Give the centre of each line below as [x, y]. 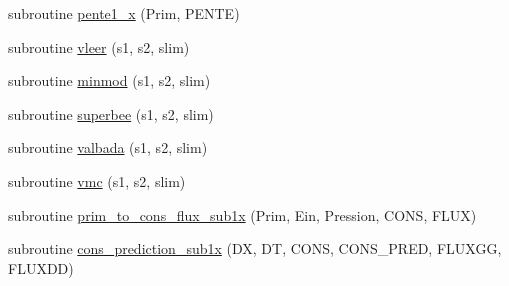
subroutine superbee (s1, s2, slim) [111, 113]
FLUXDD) [41, 267]
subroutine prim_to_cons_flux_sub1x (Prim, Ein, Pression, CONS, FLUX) [242, 214]
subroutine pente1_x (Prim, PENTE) [124, 13]
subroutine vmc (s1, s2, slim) [97, 180]
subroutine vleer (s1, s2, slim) [99, 46]
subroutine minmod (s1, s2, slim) [109, 80]
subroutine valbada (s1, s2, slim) [108, 147]
